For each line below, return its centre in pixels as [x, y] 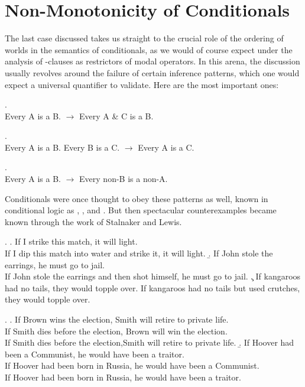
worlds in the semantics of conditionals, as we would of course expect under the [149, 49]
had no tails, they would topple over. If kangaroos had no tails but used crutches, [152, 287]
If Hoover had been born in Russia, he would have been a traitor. [123, 377]
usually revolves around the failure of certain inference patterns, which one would [152, 72]
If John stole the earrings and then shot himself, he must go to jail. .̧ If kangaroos [153, 276]
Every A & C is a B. [116, 116]
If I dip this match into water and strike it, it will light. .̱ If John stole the [139, 253]
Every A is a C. [166, 147]
